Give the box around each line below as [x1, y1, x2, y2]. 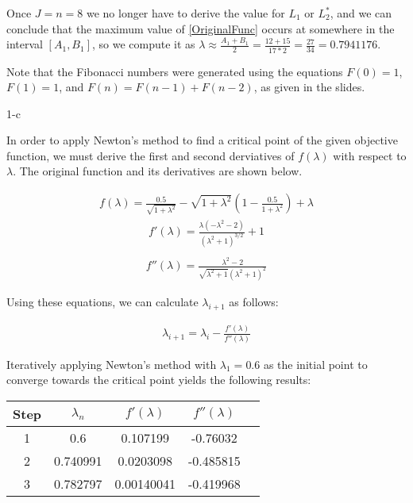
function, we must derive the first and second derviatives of [6, 147, 295, 163]
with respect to [333, 147, 407, 163]
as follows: [229, 294, 279, 310]
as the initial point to [263, 355, 368, 372]
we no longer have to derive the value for [86, 5, 285, 21]
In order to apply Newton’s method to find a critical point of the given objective [6, 132, 398, 148]
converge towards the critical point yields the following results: [6, 371, 311, 388]
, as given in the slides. [253, 79, 365, 95]
